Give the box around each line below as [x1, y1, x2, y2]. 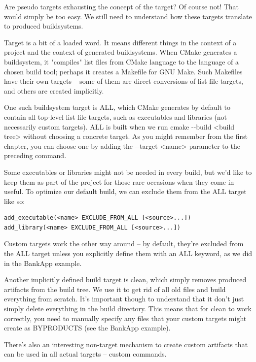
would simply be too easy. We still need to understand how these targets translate [4, 11, 252, 21]
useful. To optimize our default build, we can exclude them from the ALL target [4, 186, 247, 197]
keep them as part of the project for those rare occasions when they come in [4, 176, 234, 187]
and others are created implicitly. [4, 85, 104, 96]
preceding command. [4, 150, 67, 161]
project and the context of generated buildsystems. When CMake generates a [4, 47, 237, 57]
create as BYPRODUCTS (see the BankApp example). [4, 323, 171, 333]
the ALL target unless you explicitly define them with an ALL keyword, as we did [4, 248, 253, 259]
